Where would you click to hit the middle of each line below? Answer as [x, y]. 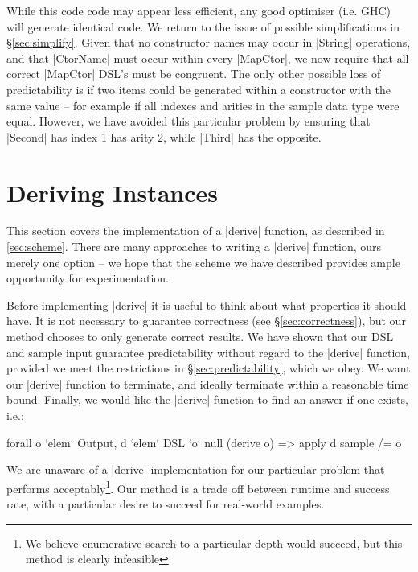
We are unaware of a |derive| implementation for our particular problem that [196, 469]
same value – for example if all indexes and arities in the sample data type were [203, 105]
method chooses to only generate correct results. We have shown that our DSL [200, 337]
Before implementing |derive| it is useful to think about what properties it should [207, 305]
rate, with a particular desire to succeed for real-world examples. [166, 504]
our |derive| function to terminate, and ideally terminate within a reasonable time [208, 383]
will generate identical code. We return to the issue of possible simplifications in [203, 26]
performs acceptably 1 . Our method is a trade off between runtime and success [198, 487]
